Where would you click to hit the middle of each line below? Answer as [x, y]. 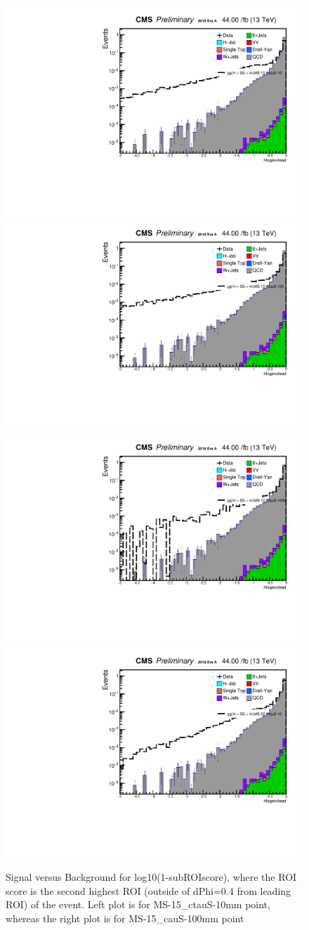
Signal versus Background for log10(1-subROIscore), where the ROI [151, 877]
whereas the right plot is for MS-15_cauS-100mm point [125, 918]
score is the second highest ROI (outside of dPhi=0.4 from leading [149, 890]
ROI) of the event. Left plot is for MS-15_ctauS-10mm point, [138, 904]
